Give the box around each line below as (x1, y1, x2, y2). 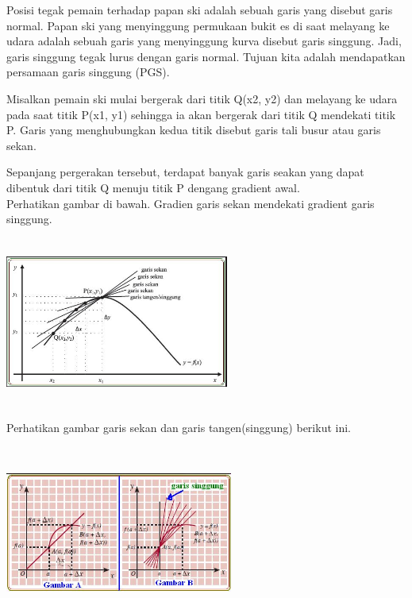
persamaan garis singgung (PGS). (6, 64, 170, 80)
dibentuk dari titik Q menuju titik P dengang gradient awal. (6, 179, 300, 195)
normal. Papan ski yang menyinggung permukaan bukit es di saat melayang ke (6, 17, 390, 33)
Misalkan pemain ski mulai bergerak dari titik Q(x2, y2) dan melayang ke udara (6, 90, 398, 106)
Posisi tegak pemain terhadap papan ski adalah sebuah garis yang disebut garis (6, 2, 393, 17)
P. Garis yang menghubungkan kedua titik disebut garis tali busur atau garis (6, 122, 381, 138)
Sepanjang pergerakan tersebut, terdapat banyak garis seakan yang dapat (6, 164, 364, 180)
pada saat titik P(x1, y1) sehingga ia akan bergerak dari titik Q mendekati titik (6, 106, 396, 122)
